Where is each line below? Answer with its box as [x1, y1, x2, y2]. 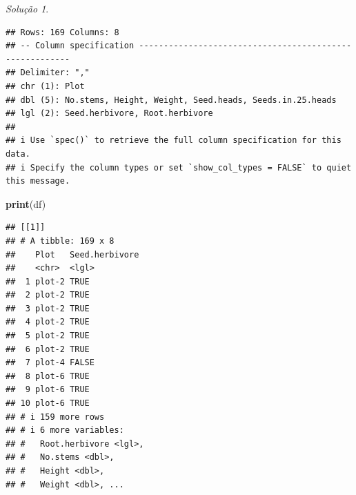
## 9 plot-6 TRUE [6, 385, 90, 395]
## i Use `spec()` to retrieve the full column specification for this [6, 135, 342, 146]
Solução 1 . [6, 1, 49, 15]
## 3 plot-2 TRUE [6, 303, 90, 313]
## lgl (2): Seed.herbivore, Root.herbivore [6, 108, 213, 119]
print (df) [6, 196, 46, 211]
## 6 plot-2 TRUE [6, 344, 90, 354]
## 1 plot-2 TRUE [6, 276, 90, 287]
